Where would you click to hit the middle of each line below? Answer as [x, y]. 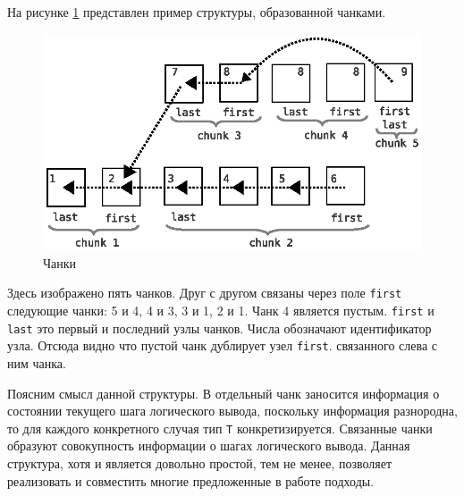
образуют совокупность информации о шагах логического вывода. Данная [209, 446]
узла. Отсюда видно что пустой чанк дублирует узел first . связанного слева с [223, 345]
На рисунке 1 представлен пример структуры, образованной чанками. [197, 12]
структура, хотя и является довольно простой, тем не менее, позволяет [200, 462]
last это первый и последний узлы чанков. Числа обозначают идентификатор [219, 328]
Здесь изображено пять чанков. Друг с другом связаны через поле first [205, 293]
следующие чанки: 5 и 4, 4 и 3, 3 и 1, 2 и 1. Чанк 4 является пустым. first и [221, 310]
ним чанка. [37, 362]
